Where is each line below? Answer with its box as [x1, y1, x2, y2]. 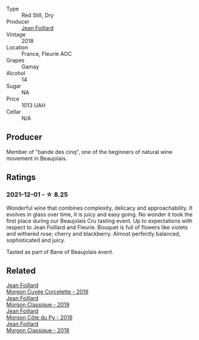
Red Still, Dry [21, 12, 54, 19]
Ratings [6, 172, 36, 182]
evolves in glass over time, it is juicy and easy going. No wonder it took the [6, 210, 193, 218]
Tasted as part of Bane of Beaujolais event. [6, 248, 114, 255]
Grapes [6, 57, 25, 64]
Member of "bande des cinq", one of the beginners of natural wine [6, 148, 173, 155]
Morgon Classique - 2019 [6, 301, 70, 308]
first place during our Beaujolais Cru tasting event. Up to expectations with [6, 217, 193, 224]
